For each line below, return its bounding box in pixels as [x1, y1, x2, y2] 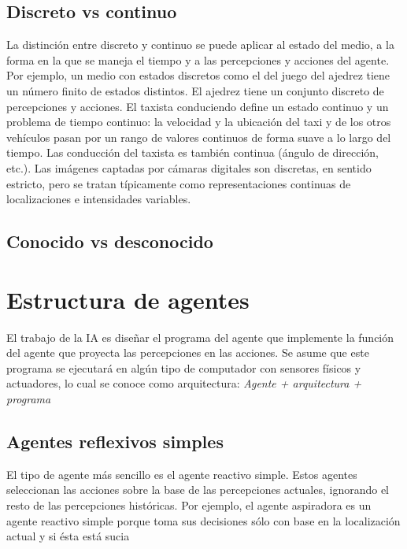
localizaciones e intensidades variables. [6, 191, 191, 207]
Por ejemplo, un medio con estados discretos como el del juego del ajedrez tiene [6, 67, 390, 83]
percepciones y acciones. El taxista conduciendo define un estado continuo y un [6, 98, 389, 114]
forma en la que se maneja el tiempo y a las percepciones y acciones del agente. [6, 51, 390, 68]
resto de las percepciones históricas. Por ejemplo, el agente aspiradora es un [6, 497, 372, 513]
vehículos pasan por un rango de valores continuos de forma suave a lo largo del [6, 128, 391, 145]
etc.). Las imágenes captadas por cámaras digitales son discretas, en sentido [6, 159, 372, 176]
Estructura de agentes [6, 283, 250, 315]
